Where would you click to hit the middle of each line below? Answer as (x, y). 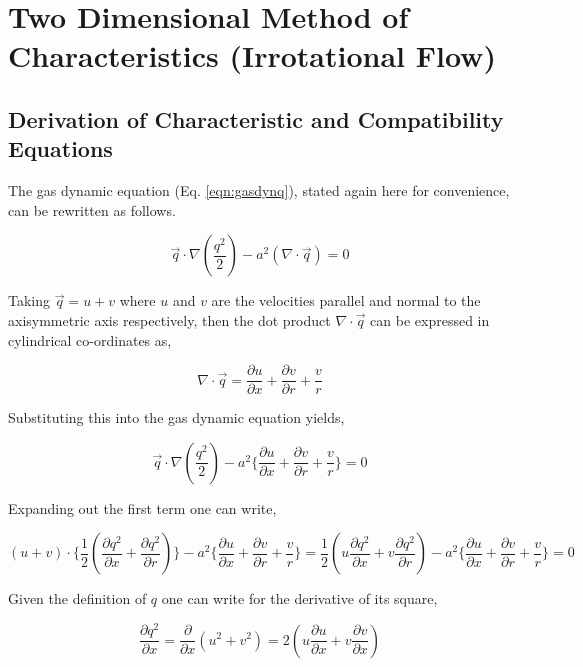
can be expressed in (430, 319)
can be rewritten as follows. (92, 209)
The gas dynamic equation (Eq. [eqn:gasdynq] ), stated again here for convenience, (259, 190)
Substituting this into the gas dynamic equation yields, (176, 417)
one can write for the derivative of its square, (299, 598)
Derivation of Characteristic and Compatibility (256, 118)
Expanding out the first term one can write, (142, 507)
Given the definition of (77, 598)
